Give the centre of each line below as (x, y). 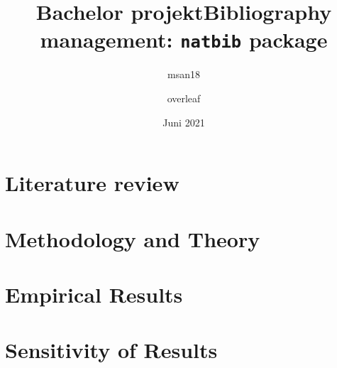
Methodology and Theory (133, 238)
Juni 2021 (184, 122)
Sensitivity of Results (111, 350)
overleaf (184, 98)
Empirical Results (94, 294)
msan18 (184, 74)
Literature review (92, 183)
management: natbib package (184, 39)
